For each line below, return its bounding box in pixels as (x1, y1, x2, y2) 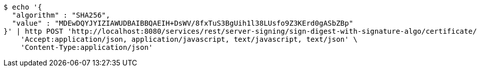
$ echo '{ (4, 3, 42, 11)
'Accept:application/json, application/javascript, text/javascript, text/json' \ (20, 35, 358, 43)
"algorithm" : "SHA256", (12, 11, 110, 19)
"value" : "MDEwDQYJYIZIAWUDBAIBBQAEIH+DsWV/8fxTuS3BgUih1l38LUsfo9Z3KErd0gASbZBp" (12, 19, 354, 27)
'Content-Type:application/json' (20, 43, 153, 51)
